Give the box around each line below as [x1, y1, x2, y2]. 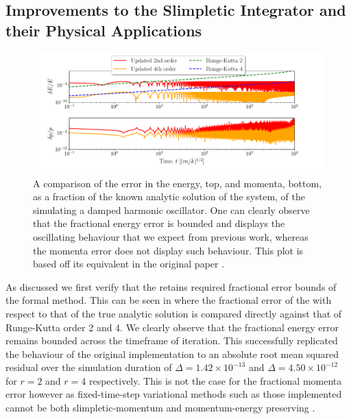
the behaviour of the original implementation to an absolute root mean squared [5, 346, 339, 361]
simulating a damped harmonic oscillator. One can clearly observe [33, 202, 310, 217]
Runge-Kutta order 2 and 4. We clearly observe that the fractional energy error [5, 320, 339, 334]
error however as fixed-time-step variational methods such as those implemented [5, 387, 342, 401]
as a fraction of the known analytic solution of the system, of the [33, 189, 306, 204]
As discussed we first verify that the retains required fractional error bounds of [5, 279, 337, 294]
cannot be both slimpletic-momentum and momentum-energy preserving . [5, 400, 315, 415]
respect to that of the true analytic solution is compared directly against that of [5, 306, 342, 320]
